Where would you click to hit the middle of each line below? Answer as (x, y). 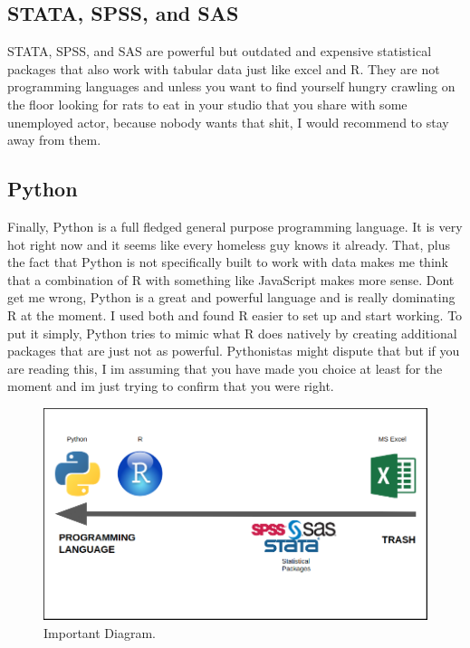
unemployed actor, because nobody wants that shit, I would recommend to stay (228, 122)
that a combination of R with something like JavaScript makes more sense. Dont (231, 279)
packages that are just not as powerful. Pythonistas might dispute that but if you (234, 351)
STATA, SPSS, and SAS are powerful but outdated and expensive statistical (220, 51)
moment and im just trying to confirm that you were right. (171, 386)
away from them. (54, 140)
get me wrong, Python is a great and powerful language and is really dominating (231, 297)
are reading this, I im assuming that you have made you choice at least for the (225, 368)
